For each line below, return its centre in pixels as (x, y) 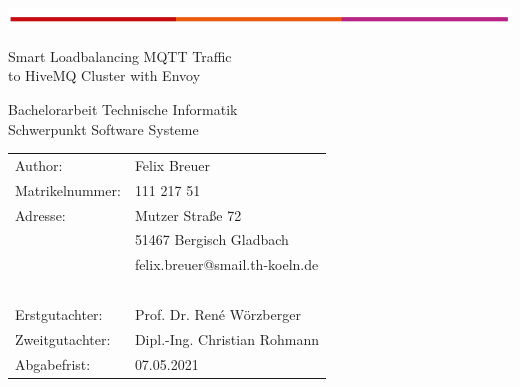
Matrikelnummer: (68, 189)
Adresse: (40, 214)
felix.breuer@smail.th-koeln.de (226, 264)
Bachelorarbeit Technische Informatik (123, 108)
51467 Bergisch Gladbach (211, 239)
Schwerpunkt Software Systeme (103, 128)
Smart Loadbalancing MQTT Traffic (120, 55)
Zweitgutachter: (63, 338)
